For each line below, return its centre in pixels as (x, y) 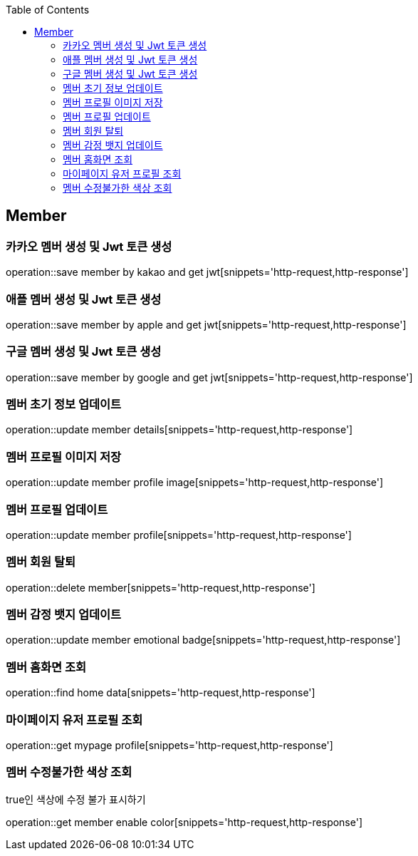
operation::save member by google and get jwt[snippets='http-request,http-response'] (209, 377)
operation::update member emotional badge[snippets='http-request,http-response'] (203, 640)
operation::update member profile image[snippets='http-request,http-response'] (195, 483)
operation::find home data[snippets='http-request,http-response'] (161, 693)
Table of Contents (48, 10)
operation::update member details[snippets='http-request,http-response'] (179, 430)
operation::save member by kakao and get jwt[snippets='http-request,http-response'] (207, 272)
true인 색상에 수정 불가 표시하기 (76, 799)
